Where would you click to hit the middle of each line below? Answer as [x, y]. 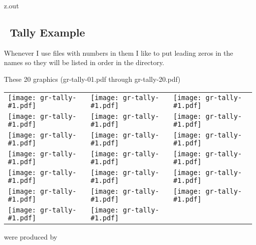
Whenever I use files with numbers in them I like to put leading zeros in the [119, 52]
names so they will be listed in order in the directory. [84, 62]
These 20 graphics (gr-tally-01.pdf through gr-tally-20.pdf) [92, 79]
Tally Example [48, 32]
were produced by [31, 236]
